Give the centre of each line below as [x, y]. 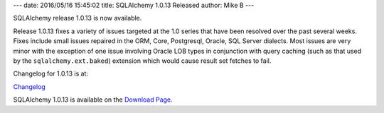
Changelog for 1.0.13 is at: [51, 73]
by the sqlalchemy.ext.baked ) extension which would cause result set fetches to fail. [142, 61]
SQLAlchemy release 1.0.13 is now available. [78, 18]
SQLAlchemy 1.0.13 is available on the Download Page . [93, 100]
